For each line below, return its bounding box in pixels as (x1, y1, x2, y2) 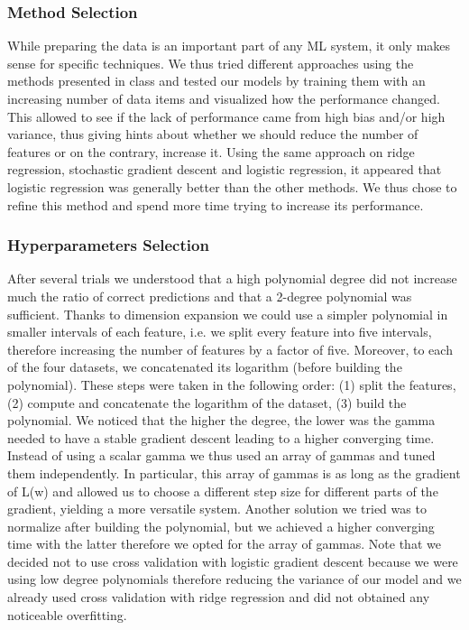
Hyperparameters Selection (7, 234, 209, 256)
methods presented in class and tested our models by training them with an (7, 71, 426, 90)
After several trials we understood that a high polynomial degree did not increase (7, 269, 457, 288)
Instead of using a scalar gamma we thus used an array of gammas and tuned (7, 446, 436, 465)
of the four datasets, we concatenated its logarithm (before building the (7, 357, 402, 376)
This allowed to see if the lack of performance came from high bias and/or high (7, 107, 446, 125)
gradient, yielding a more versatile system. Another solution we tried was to (7, 499, 427, 518)
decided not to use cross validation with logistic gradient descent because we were (7, 551, 458, 570)
